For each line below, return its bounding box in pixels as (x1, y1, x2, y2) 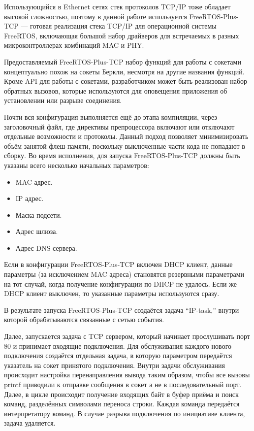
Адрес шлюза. (15, 226, 58, 236)
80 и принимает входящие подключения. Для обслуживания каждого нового (4, 340, 232, 351)
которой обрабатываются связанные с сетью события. (4, 314, 164, 325)
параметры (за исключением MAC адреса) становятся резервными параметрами (4, 269, 245, 279)
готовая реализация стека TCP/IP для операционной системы (30, 21, 217, 31)
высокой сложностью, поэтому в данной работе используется (4, 11, 187, 21)
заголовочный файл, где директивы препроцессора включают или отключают (4, 121, 235, 132)
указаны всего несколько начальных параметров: (4, 160, 149, 170)
